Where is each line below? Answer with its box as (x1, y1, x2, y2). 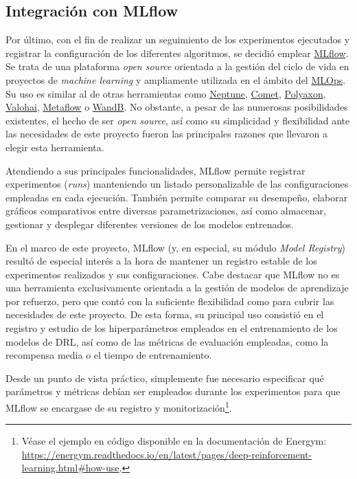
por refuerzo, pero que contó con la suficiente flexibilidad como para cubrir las (5, 293, 334, 308)
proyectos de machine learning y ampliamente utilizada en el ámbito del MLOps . (5, 72, 346, 87)
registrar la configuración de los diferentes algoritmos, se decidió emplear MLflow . (5, 45, 349, 60)
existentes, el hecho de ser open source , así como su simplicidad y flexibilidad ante (5, 113, 350, 127)
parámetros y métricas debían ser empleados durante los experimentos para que (5, 384, 341, 399)
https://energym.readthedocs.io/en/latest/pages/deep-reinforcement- (21, 447, 312, 461)
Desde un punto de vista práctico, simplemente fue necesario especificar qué (5, 370, 324, 385)
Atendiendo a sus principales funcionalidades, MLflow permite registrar (5, 163, 306, 177)
